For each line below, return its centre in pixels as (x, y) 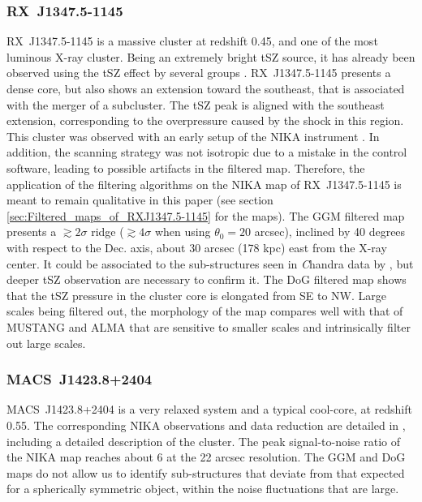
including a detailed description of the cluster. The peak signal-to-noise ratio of (204, 441)
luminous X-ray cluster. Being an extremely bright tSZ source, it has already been (211, 56)
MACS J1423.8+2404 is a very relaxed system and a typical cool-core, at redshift (209, 409)
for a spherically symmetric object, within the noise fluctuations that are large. (203, 489)
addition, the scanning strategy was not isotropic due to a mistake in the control (207, 152)
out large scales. (46, 343)
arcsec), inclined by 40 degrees (330, 232)
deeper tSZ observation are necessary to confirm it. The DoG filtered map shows (207, 279)
